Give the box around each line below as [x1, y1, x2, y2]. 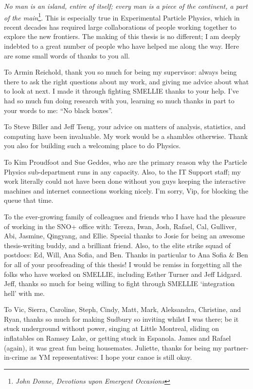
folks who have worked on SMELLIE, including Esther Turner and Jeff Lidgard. [4, 269, 242, 279]
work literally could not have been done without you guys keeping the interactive [4, 176, 246, 186]
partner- [224, 342, 249, 352]
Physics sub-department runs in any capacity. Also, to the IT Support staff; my [4, 166, 241, 176]
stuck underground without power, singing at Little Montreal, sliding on [4, 323, 219, 333]
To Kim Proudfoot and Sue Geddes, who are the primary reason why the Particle [4, 156, 247, 167]
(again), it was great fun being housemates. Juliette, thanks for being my [4, 342, 222, 352]
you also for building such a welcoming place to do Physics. [4, 140, 181, 151]
